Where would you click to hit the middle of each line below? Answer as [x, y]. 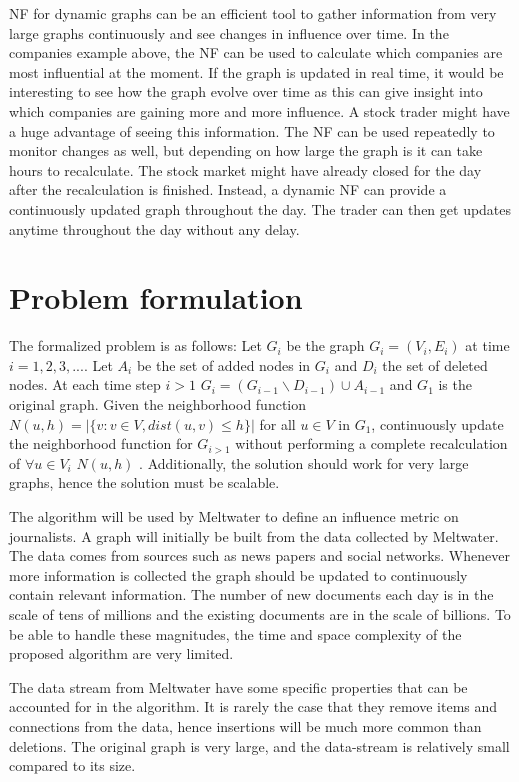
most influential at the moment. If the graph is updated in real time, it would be [256, 71]
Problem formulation [156, 297]
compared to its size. [72, 765]
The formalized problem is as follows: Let [135, 345]
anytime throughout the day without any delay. [154, 228]
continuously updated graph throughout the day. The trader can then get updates [260, 208]
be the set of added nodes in [223, 364]
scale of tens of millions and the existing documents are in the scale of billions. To [260, 613]
